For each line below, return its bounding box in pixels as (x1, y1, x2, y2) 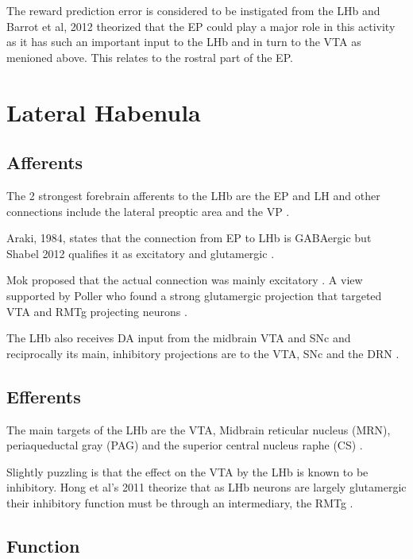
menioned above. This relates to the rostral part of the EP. (6, 48, 293, 65)
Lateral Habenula (6, 95, 201, 128)
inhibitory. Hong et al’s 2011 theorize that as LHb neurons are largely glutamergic (6, 479, 407, 495)
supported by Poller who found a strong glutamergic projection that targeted (6, 287, 382, 303)
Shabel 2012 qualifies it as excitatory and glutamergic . (6, 245, 275, 261)
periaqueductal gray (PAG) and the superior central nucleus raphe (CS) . (6, 437, 363, 453)
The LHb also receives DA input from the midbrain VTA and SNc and (6, 330, 351, 346)
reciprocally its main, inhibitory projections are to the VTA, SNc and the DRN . (6, 345, 399, 361)
